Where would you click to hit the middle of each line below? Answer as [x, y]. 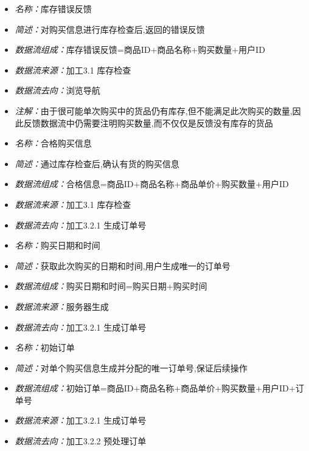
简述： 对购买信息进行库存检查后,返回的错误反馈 [110, 29]
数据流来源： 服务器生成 [62, 306]
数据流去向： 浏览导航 [57, 90]
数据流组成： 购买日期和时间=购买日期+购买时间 [111, 286]
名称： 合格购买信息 [53, 143]
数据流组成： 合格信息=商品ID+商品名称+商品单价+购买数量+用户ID [152, 184]
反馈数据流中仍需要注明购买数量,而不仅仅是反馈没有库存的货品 [148, 122]
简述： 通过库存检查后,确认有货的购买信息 [97, 163]
